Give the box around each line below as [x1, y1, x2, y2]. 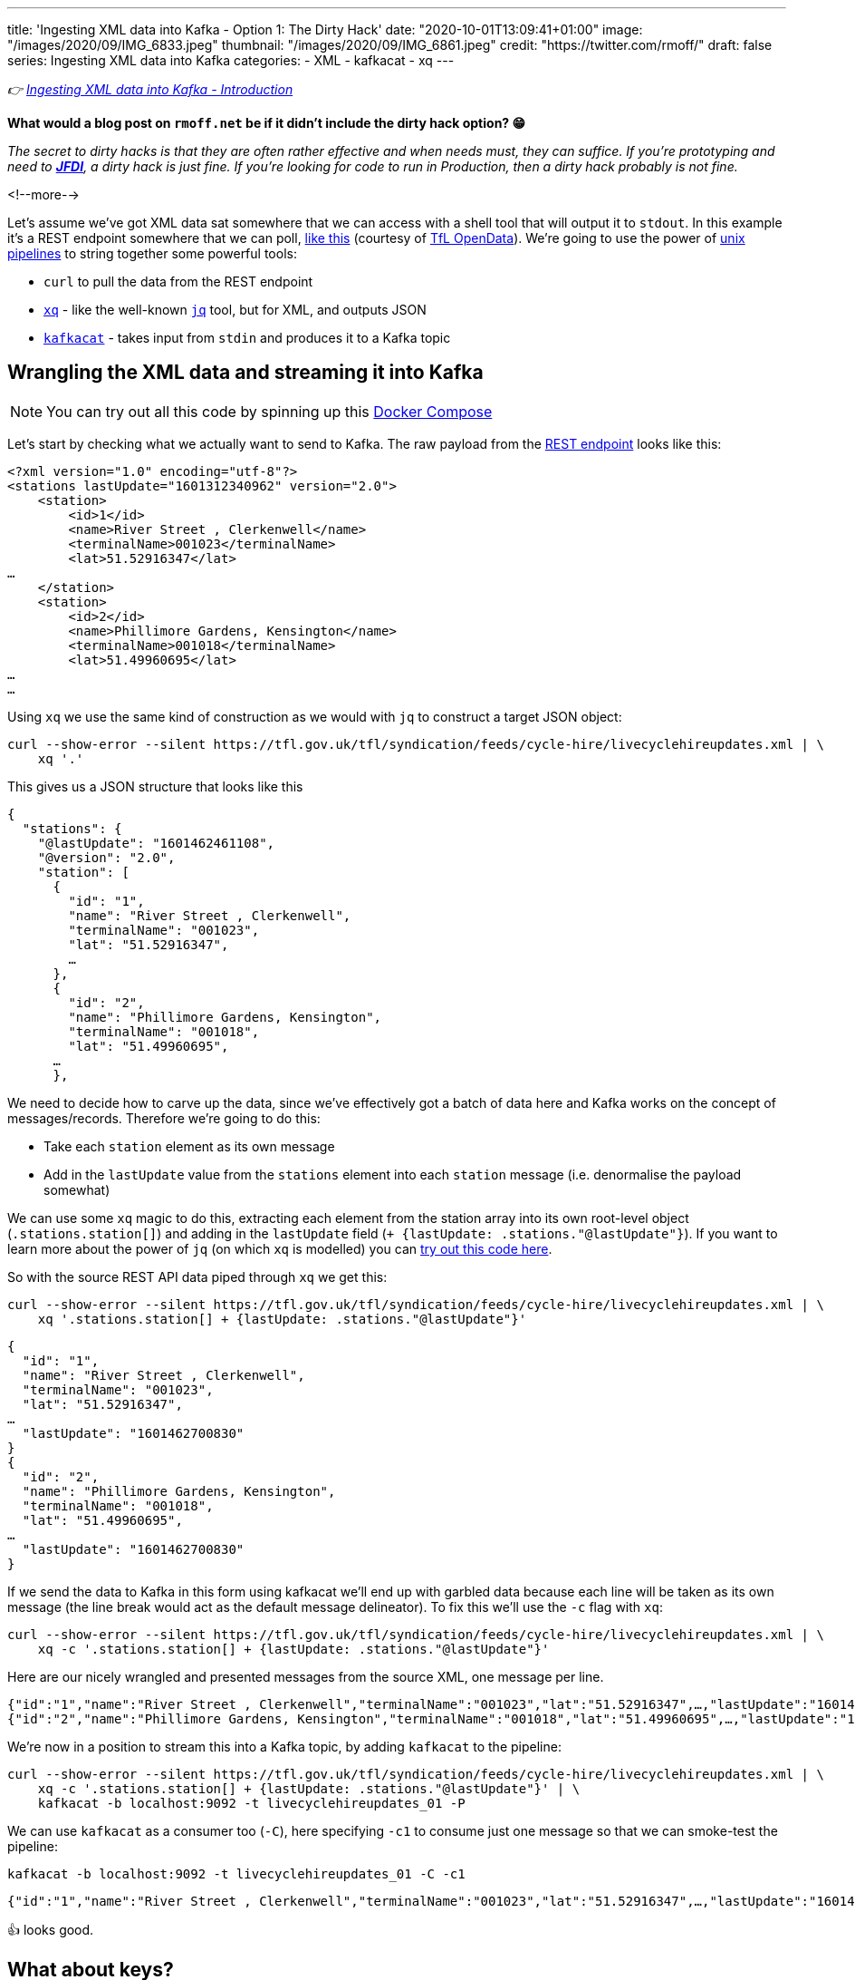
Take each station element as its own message [43, 1138, 335, 1154]
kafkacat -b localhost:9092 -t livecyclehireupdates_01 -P [37, 1795, 466, 1810]
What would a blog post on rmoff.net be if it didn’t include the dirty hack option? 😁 [7, 115, 526, 131]
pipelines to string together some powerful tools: [7, 246, 297, 261]
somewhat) [43, 1181, 110, 1198]
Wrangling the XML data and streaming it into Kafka [7, 361, 484, 384]
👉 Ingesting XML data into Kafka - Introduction [7, 82, 293, 97]
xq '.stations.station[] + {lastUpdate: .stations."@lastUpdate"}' [37, 1311, 527, 1326]
